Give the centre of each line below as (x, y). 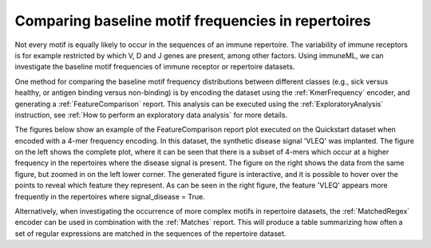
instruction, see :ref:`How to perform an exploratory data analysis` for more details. (151, 115)
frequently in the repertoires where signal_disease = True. (110, 196)
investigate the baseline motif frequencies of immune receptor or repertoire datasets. (155, 67)
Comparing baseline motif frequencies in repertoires (193, 21)
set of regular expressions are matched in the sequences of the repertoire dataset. (150, 233)
